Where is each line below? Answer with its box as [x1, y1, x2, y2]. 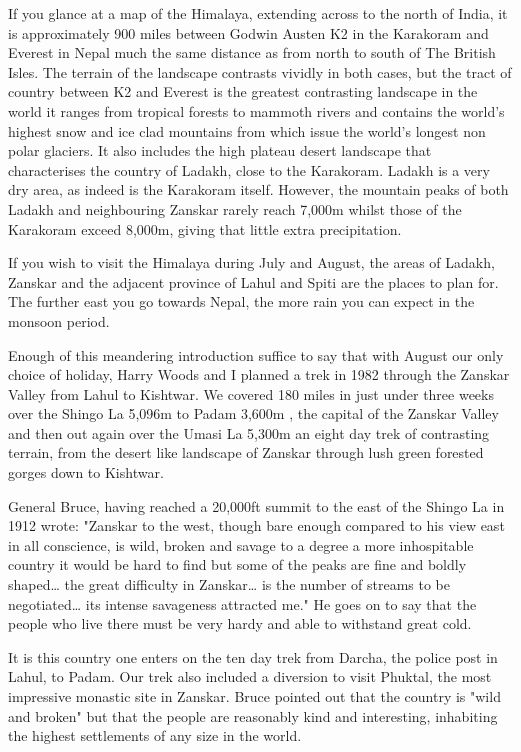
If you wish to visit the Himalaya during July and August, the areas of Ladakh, [8, 252, 495, 273]
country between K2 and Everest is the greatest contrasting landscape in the [8, 81, 478, 102]
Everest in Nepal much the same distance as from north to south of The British [8, 42, 496, 63]
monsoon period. [8, 310, 110, 331]
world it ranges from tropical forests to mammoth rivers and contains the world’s [8, 100, 505, 121]
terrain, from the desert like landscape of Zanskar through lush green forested [8, 442, 484, 463]
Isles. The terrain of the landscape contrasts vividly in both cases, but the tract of [8, 61, 512, 82]
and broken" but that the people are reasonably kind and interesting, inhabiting [8, 705, 498, 726]
